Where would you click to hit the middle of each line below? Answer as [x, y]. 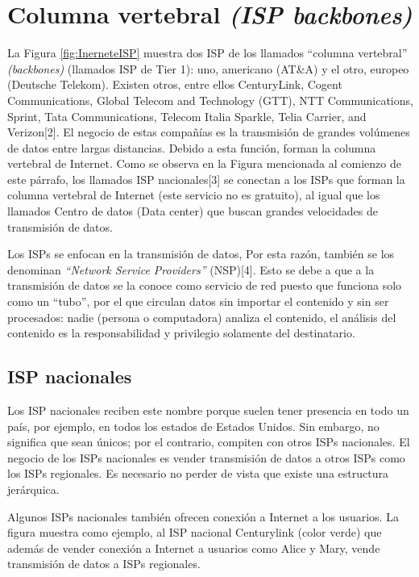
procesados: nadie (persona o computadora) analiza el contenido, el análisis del [202, 317]
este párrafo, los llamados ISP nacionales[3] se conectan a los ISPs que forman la [206, 179]
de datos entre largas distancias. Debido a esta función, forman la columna [192, 147]
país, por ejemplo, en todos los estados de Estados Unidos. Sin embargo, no [193, 426]
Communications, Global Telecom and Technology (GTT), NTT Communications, [210, 100]
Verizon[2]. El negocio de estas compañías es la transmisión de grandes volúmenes [209, 132]
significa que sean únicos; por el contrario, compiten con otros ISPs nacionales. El [209, 442]
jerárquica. [33, 489]
